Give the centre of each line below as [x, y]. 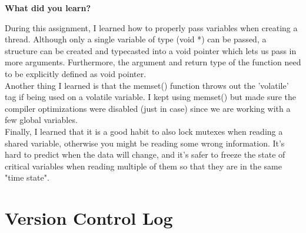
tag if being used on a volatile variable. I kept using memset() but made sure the [151, 97]
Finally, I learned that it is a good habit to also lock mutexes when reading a [144, 131]
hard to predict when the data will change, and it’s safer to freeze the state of [145, 154]
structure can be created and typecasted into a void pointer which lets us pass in [151, 50]
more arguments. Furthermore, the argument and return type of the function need [153, 62]
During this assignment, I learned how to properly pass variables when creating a [151, 27]
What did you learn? [48, 8]
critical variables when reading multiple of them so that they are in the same [143, 166]
